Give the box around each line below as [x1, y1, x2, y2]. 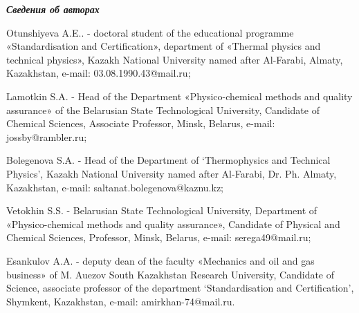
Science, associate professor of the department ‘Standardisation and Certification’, [6, 281, 354, 295]
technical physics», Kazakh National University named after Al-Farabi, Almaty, [6, 52, 343, 66]
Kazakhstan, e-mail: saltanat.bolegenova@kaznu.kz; [6, 180, 224, 194]
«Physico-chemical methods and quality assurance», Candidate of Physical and [6, 216, 340, 231]
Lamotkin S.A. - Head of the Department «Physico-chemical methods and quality [6, 88, 353, 103]
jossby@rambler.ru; [6, 129, 87, 144]
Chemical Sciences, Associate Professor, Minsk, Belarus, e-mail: [6, 116, 275, 131]
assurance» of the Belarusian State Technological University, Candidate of [6, 102, 320, 117]
